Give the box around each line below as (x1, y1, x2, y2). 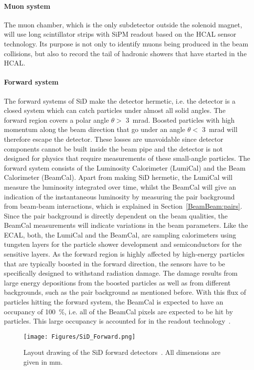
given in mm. (23, 357, 63, 367)
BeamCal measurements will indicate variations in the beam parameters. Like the (4, 220, 248, 230)
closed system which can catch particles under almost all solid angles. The (4, 105, 226, 115)
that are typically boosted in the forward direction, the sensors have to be (4, 258, 225, 268)
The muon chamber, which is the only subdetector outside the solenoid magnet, (4, 19, 242, 29)
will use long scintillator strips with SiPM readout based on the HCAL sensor (4, 29, 236, 39)
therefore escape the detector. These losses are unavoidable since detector (4, 133, 223, 144)
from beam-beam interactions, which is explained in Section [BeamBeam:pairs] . (4, 201, 242, 211)
